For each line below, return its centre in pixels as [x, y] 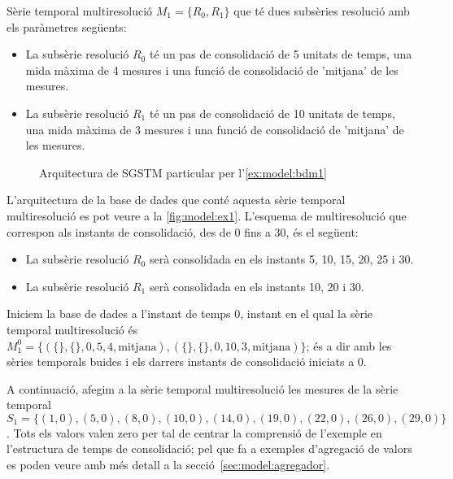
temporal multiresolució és [72, 329]
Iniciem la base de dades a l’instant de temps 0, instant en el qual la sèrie [190, 314]
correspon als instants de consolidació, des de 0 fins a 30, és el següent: [183, 231]
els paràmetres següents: [67, 26]
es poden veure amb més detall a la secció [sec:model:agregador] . [168, 465]
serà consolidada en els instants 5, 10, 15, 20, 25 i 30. [281, 259]
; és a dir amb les [349, 345]
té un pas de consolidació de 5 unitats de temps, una [281, 54]
